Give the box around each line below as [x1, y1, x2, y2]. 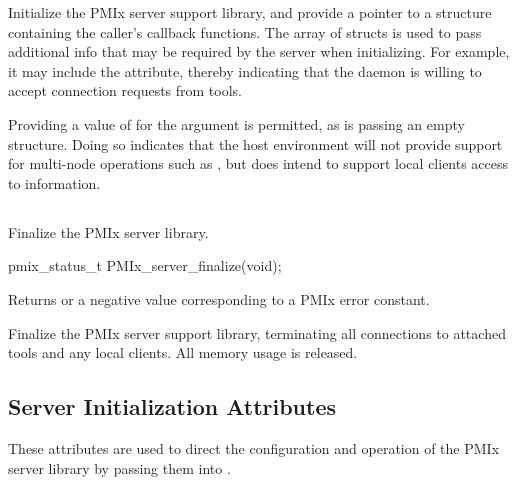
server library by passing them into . [8, 457, 231, 478]
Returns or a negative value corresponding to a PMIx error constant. [8, 288, 430, 309]
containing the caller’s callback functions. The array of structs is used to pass [8, 21, 482, 42]
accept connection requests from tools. [8, 80, 243, 101]
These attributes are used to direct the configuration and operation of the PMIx [8, 437, 500, 458]
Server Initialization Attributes [8, 391, 336, 422]
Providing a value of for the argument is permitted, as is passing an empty [8, 113, 465, 134]
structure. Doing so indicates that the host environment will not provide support [8, 133, 503, 154]
